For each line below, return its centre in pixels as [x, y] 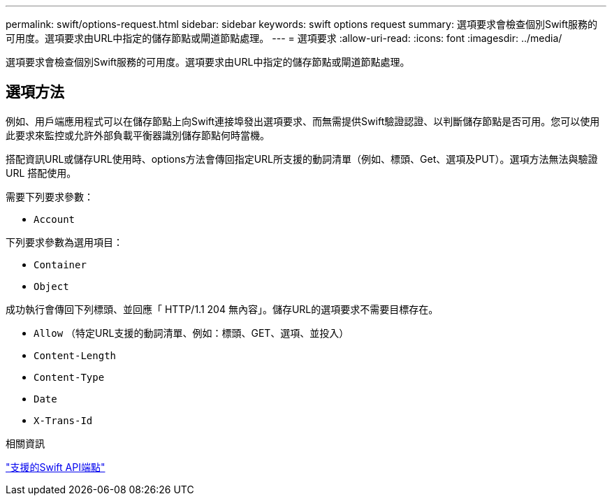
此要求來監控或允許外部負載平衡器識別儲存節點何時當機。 [138, 135]
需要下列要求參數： [50, 196]
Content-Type [69, 377]
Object [51, 286]
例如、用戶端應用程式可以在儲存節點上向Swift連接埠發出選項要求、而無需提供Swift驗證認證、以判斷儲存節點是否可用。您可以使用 [303, 121]
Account [54, 219]
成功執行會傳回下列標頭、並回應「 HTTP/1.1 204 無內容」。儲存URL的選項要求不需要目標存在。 [222, 309]
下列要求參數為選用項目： [64, 242]
